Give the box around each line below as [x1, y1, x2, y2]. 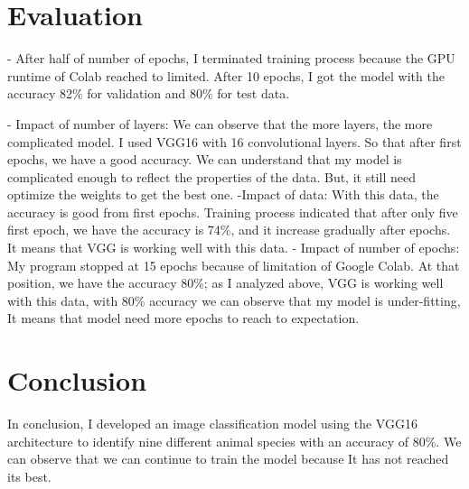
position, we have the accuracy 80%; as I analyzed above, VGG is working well [7, 273, 444, 292]
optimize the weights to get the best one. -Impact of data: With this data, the [7, 185, 439, 204]
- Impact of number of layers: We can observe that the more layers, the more [7, 114, 433, 133]
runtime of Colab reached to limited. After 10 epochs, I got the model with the [7, 66, 445, 85]
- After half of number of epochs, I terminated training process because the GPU [7, 49, 455, 68]
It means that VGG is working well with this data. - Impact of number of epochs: [7, 238, 460, 257]
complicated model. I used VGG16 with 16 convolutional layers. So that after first [7, 132, 462, 151]
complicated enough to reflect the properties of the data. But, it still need [7, 167, 416, 186]
